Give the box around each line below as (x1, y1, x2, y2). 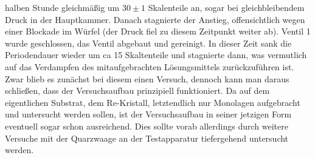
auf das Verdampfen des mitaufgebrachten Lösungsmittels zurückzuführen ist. (5, 60, 294, 73)
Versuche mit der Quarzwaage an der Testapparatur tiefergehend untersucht (5, 131, 289, 144)
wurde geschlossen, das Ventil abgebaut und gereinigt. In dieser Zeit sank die (5, 36, 292, 49)
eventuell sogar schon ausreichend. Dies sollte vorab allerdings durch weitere (5, 119, 288, 132)
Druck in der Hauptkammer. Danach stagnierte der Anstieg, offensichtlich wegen (5, 13, 305, 25)
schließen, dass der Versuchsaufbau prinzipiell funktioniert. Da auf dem (5, 84, 270, 97)
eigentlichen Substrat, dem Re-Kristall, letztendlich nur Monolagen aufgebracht (5, 96, 300, 108)
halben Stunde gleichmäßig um (5, 1, 120, 13)
